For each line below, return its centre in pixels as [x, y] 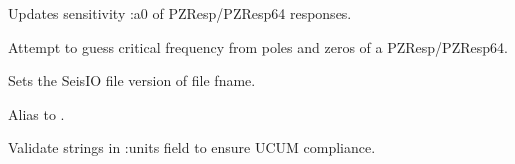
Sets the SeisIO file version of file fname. [132, 80]
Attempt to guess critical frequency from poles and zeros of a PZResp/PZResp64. [258, 46]
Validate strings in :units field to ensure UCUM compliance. [192, 147]
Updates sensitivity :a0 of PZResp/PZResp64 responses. [180, 13]
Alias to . [36, 113]
